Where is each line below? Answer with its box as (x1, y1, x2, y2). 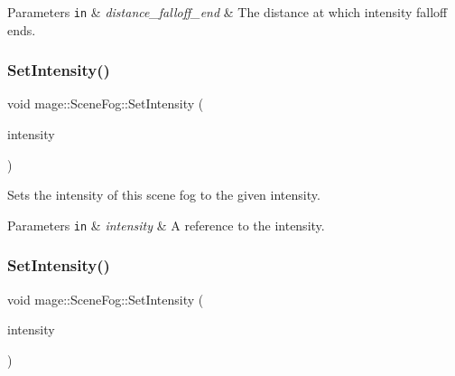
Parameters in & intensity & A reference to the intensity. (7, 215, 325, 234)
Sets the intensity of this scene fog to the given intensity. (7, 185, 320, 204)
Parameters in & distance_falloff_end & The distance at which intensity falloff (7, 3, 448, 21)
